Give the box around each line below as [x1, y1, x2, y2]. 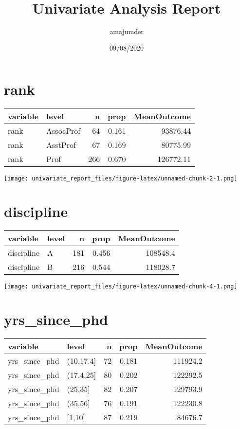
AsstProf [46, 139, 76, 151]
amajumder [110, 26, 144, 36]
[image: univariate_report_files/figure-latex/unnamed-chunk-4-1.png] [4, 283, 238, 290]
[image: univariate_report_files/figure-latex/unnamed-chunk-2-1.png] [4, 175, 238, 182]
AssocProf [46, 125, 81, 137]
